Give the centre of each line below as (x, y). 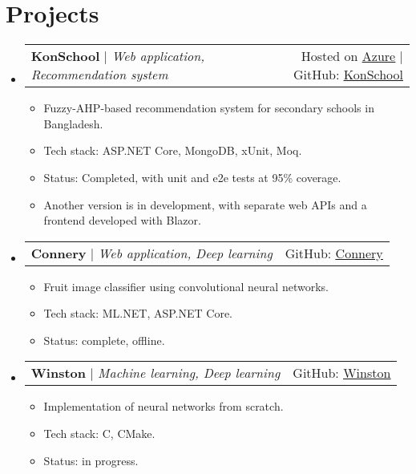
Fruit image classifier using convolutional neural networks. (186, 286)
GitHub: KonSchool (348, 75)
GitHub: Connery (334, 253)
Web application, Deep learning (185, 253)
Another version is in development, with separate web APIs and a (205, 204)
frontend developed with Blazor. (122, 220)
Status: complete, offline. (104, 340)
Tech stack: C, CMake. (99, 433)
